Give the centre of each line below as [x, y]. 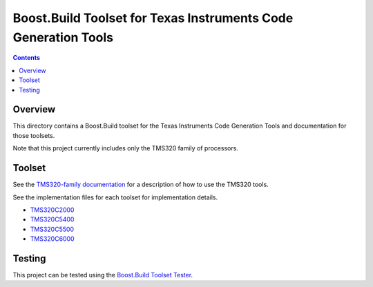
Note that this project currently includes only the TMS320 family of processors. [125, 148]
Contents [27, 58]
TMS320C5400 [52, 219]
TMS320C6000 [52, 239]
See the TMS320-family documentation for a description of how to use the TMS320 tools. [141, 185]
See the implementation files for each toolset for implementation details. [115, 197]
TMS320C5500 [52, 229]
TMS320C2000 [52, 210]
